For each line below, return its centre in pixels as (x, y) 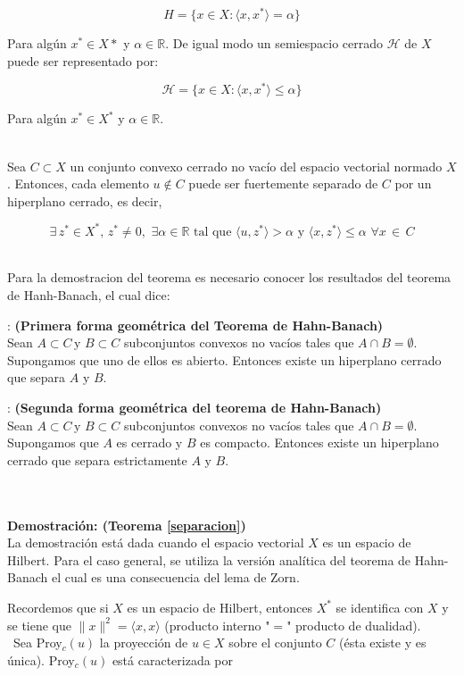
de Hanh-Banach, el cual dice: (89, 295)
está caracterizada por (173, 659)
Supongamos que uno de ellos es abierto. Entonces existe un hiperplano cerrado (224, 359)
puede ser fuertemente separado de (283, 184)
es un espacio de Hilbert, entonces (220, 607)
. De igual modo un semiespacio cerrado (274, 43)
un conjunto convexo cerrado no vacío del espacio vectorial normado (256, 166)
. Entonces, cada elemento (78, 184)
